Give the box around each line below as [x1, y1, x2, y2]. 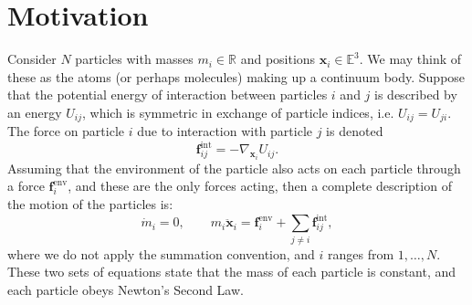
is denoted [326, 121, 383, 141]
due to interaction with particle [137, 121, 313, 141]
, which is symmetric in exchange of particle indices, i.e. [82, 102, 394, 121]
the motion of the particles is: [7, 195, 173, 214]
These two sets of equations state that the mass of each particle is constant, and [7, 262, 456, 281]
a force [7, 176, 45, 195]
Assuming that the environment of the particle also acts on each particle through [7, 158, 461, 177]
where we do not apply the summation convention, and [7, 244, 315, 263]
